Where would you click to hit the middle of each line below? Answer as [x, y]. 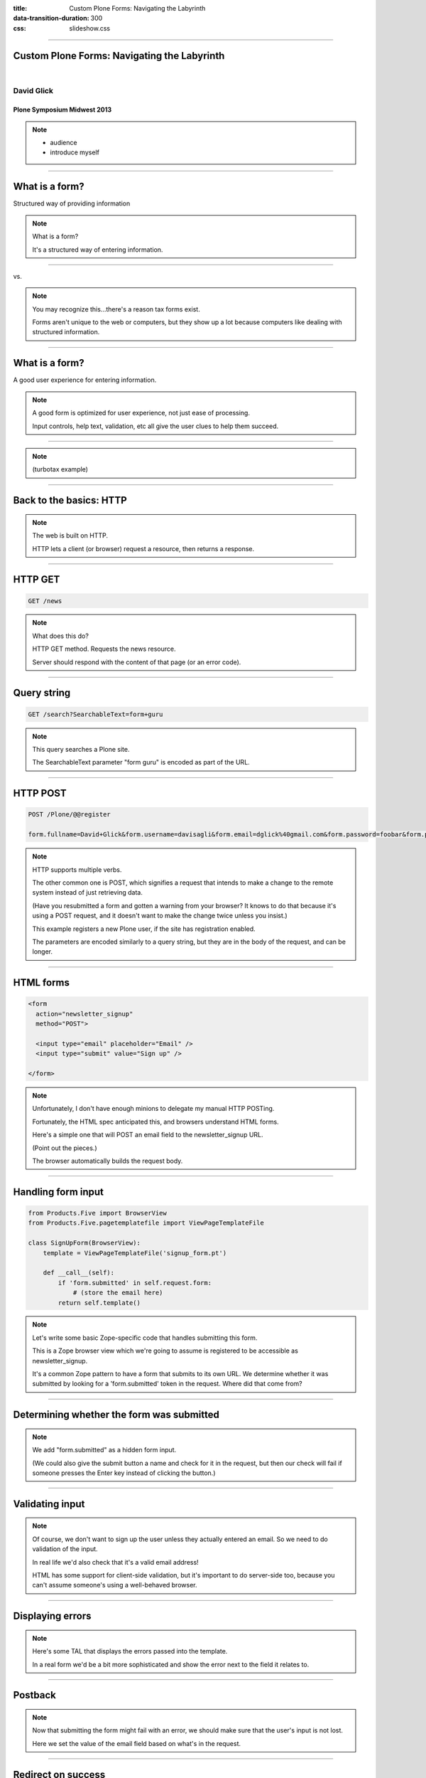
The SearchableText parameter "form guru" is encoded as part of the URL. [141, 762]
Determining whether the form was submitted [116, 1415]
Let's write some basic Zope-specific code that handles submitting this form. [145, 1338]
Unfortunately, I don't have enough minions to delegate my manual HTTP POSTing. [153, 1109]
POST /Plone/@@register [70, 815]
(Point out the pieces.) [65, 1148]
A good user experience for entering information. [85, 380]
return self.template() [99, 1303]
